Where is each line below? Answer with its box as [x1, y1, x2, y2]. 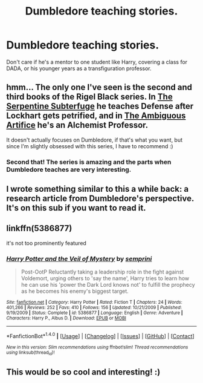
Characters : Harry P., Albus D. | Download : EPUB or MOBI [6, 315, 127, 321]
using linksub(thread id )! [6, 349, 55, 356]
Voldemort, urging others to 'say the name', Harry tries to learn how [21, 275, 190, 282]
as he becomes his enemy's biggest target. [21, 287, 129, 295]
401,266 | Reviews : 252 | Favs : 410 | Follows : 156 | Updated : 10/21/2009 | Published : [6, 304, 182, 311]
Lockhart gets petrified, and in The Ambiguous [6, 111, 186, 121]
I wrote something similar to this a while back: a [6, 184, 189, 194]
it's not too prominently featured [6, 239, 86, 246]
